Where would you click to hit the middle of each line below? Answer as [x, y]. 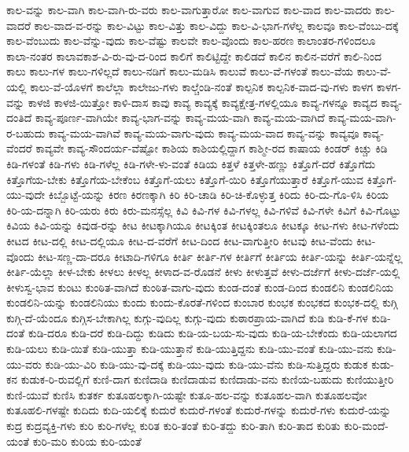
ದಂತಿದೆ [19, 118]
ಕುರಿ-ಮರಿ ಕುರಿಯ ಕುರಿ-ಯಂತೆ [87, 441]
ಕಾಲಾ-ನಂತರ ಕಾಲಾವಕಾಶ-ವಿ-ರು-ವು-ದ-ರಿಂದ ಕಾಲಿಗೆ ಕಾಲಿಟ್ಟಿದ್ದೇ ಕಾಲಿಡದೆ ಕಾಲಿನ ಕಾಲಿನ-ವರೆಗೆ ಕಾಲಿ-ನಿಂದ [194, 55]
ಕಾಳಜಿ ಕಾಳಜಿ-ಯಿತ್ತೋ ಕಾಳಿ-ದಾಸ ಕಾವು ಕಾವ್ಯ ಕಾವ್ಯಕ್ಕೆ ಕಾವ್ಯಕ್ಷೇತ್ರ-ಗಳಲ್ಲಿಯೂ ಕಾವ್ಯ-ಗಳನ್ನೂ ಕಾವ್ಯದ [203, 102]
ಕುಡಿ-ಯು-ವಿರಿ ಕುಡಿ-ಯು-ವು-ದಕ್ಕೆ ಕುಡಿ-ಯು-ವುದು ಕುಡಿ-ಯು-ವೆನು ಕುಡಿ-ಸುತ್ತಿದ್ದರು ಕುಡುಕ [206, 364]
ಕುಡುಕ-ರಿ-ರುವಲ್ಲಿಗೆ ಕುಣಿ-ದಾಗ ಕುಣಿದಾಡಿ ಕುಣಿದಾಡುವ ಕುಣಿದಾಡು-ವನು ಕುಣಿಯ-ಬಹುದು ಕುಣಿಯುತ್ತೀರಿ [207, 379]
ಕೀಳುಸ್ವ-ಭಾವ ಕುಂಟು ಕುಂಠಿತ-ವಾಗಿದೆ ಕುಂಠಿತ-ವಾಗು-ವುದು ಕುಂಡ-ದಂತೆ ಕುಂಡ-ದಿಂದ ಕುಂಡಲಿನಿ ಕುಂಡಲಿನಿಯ [200, 287]
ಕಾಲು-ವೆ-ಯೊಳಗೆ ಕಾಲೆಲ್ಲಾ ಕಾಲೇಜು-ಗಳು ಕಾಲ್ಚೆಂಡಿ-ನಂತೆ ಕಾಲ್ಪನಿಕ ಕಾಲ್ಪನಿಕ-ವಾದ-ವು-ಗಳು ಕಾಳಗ [202, 86]
